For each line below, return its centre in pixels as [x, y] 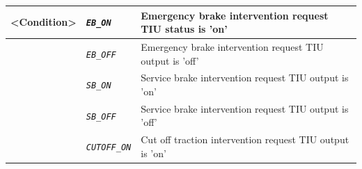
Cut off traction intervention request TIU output [245, 139]
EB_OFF [101, 55]
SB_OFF [101, 116]
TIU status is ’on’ [184, 29]
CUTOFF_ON [109, 148]
